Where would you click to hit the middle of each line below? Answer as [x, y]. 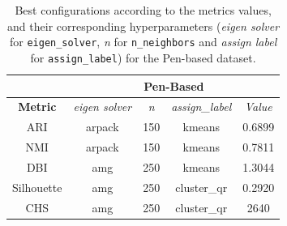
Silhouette [37, 187]
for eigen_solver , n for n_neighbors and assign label [143, 42]
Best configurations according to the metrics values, [143, 10]
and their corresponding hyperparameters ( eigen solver [143, 26]
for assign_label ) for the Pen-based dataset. [143, 57]
